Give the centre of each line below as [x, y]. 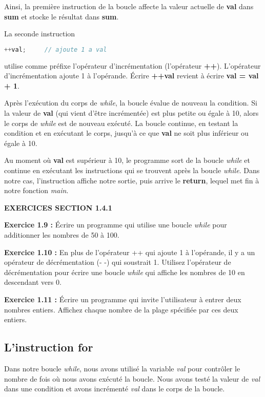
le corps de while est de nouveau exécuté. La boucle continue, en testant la [121, 123]
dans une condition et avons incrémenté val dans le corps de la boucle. [115, 389]
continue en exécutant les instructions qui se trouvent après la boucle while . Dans [132, 170]
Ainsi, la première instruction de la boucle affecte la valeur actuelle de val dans [129, 6]
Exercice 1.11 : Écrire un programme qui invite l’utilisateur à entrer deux [123, 299]
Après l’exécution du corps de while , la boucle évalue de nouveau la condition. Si [131, 103]
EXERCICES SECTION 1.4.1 [58, 207]
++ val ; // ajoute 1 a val [56, 49]
